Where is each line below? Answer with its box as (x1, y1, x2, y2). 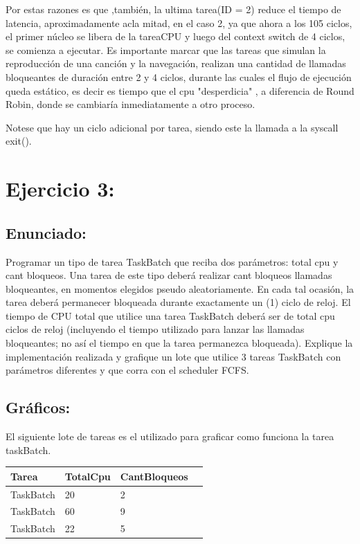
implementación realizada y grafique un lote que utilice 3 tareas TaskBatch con (6, 349, 341, 363)
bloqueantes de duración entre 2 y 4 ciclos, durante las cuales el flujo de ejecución (6, 69, 352, 84)
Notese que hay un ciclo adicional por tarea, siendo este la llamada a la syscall (6, 120, 339, 134)
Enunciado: (6, 221, 87, 243)
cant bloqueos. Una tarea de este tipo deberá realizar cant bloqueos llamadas (6, 268, 332, 282)
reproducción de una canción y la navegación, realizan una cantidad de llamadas (6, 56, 346, 71)
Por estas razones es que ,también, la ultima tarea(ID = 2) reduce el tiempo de (6, 2, 341, 16)
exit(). (6, 134, 32, 148)
